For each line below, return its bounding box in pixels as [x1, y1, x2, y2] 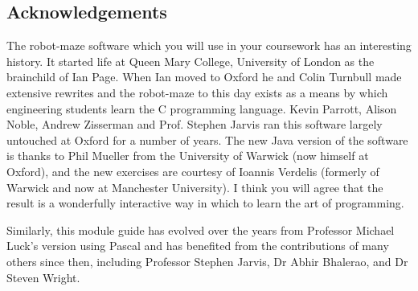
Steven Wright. [6, 268, 80, 285]
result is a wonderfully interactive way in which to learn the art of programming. [6, 195, 404, 211]
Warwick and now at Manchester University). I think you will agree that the [6, 178, 383, 195]
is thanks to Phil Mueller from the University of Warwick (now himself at [6, 147, 369, 164]
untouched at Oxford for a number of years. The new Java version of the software [6, 131, 408, 148]
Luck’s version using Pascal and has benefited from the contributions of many [6, 237, 389, 254]
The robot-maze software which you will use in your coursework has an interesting [6, 37, 412, 54]
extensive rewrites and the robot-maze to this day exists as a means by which [6, 84, 388, 100]
